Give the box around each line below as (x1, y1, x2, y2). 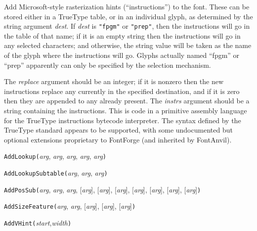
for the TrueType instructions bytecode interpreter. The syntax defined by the (4, 115, 241, 125)
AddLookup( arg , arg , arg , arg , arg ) (4, 151, 106, 161)
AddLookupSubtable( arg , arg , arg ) (4, 168, 108, 178)
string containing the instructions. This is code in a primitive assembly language (4, 105, 247, 115)
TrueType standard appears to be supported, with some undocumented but (4, 125, 233, 135)
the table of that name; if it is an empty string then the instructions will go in (4, 30, 241, 41)
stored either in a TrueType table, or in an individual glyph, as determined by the (4, 11, 253, 21)
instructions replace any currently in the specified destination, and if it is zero (4, 86, 240, 96)
